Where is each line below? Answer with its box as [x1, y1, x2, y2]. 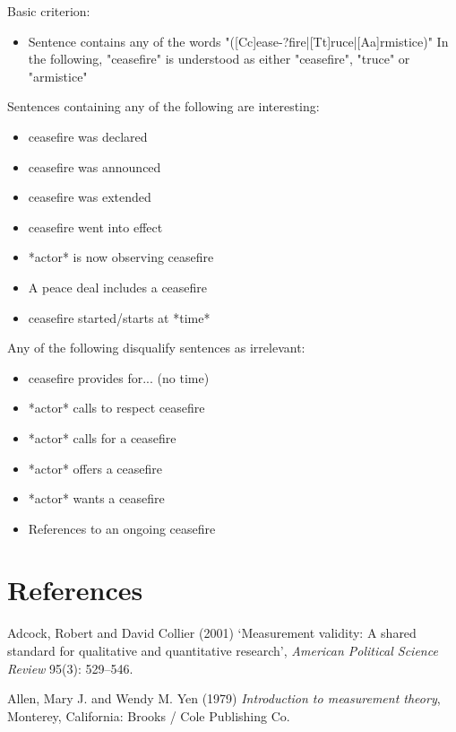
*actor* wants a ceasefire [28, 489, 165, 508]
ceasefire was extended [28, 187, 151, 206]
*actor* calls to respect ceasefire [28, 398, 205, 417]
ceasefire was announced [28, 157, 161, 176]
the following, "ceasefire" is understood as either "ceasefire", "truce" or [28, 49, 410, 68]
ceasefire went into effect [28, 217, 163, 236]
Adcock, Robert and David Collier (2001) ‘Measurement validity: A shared [7, 623, 417, 642]
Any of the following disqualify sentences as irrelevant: [7, 338, 305, 357]
